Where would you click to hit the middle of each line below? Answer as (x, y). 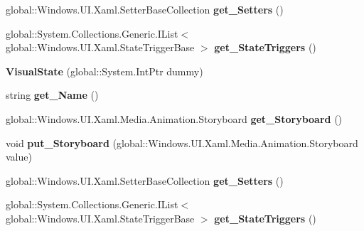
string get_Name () (52, 95)
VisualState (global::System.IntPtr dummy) (105, 71)
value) (19, 157)
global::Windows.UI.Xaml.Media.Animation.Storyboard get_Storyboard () (174, 118)
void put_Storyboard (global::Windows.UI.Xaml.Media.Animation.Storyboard (182, 143)
